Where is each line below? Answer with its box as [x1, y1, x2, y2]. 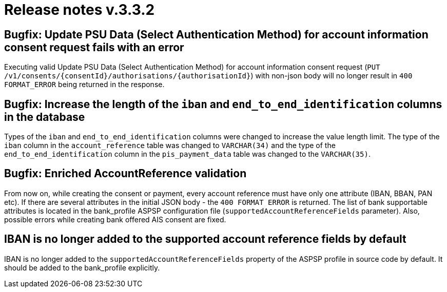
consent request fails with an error [4, 40, 184, 54]
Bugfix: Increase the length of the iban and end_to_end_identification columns [4, 97, 442, 111]
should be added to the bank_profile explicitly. [4, 263, 160, 272]
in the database [4, 110, 85, 123]
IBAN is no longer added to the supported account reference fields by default [4, 233, 406, 246]
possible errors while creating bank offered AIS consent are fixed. [4, 215, 226, 224]
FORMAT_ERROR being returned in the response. [4, 80, 165, 89]
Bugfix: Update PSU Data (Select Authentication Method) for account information [4, 28, 429, 41]
